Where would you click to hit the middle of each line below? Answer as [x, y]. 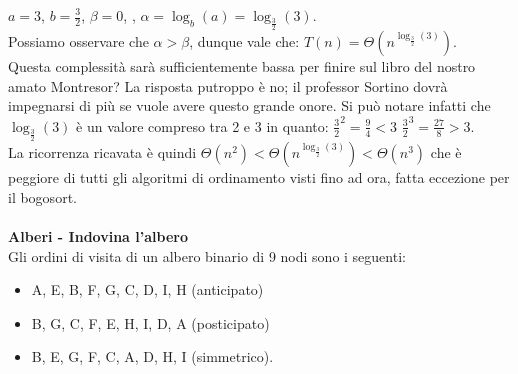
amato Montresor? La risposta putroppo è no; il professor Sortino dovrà [228, 85]
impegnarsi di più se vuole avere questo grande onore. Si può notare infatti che [249, 105]
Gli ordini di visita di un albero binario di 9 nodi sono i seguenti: [207, 255]
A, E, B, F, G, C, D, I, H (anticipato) [147, 289]
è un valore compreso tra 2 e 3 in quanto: [202, 125]
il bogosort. [42, 196]
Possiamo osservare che [78, 41]
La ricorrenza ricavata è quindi [102, 152]
